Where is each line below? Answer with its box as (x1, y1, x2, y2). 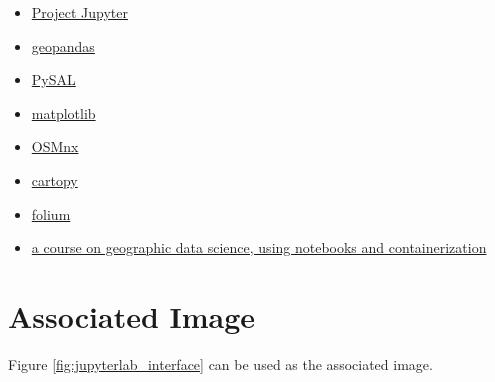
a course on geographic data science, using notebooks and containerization (31, 237, 487, 258)
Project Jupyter (31, 2, 128, 22)
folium (31, 203, 71, 224)
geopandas (31, 35, 95, 56)
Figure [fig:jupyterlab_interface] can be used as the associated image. (8, 353, 433, 374)
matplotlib (31, 102, 96, 123)
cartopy (31, 169, 78, 190)
